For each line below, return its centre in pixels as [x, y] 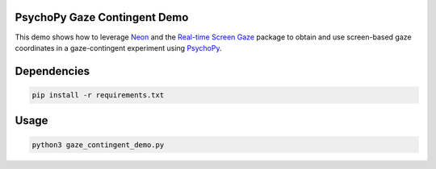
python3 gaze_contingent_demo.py [98, 144]
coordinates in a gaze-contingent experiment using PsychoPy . [118, 47]
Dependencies [52, 71]
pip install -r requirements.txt [98, 95]
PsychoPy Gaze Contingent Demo [102, 17]
